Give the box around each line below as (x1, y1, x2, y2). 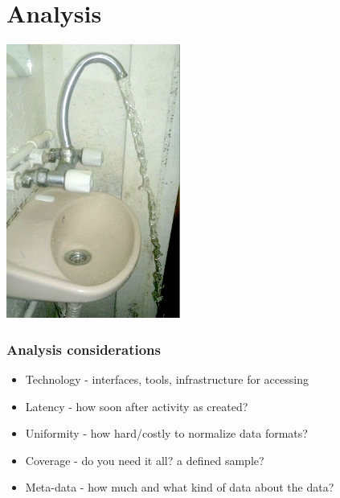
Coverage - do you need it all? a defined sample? (25, 451, 264, 468)
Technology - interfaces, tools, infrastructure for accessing (25, 371, 309, 388)
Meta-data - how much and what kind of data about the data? (25, 479, 334, 496)
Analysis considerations (6, 339, 161, 359)
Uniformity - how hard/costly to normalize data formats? (25, 425, 308, 442)
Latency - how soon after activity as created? (25, 397, 248, 414)
